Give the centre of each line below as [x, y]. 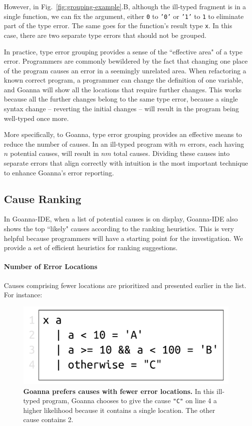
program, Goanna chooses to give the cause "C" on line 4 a [130, 400]
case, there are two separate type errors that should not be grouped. [105, 35]
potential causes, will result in [55, 153]
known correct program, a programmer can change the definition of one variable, [124, 80]
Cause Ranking [43, 198]
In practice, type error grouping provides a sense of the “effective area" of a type [123, 51]
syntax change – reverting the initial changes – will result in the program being [121, 109]
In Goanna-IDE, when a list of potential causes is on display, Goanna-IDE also [121, 219]
